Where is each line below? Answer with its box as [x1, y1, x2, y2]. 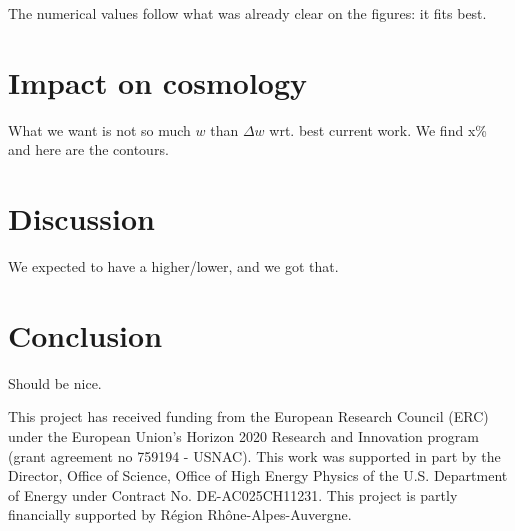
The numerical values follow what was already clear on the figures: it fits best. [8, 3, 487, 23]
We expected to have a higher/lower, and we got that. [8, 256, 339, 277]
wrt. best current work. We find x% [269, 119, 487, 140]
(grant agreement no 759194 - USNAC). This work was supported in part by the [8, 445, 501, 466]
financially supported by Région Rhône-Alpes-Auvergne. [8, 504, 352, 525]
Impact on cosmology [8, 61, 308, 102]
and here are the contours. [8, 139, 169, 160]
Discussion [8, 198, 155, 239]
